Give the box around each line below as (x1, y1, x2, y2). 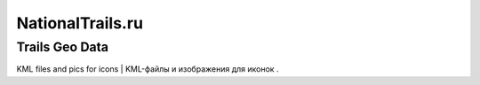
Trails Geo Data (16, 39, 109, 55)
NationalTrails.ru (16, 13, 144, 33)
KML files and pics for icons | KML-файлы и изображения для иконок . (16, 64, 279, 74)
